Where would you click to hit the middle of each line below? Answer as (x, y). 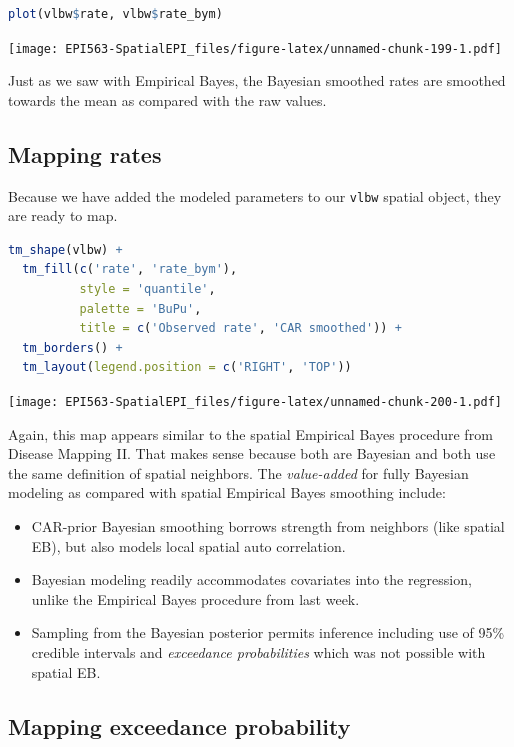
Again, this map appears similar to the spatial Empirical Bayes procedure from (250, 433)
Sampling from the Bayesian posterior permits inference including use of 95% (268, 632)
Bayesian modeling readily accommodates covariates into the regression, (251, 579)
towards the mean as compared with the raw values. (167, 99)
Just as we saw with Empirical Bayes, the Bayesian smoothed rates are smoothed (257, 80)
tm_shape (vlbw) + (65, 249)
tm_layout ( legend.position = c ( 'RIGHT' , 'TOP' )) (187, 367)
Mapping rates (85, 153)
